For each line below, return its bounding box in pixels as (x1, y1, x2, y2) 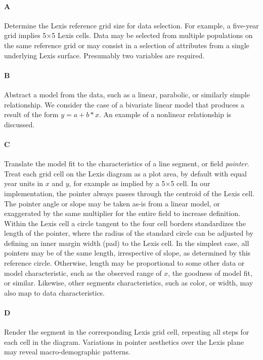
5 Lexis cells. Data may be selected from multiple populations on (52, 30, 253, 41)
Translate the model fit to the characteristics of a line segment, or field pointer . (4, 158, 249, 169)
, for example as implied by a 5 (69, 178, 165, 189)
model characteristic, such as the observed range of (4, 267, 162, 278)
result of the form (4, 109, 59, 120)
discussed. (4, 119, 35, 129)
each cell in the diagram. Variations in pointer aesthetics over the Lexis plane (4, 336, 244, 347)
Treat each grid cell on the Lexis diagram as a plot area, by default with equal (4, 168, 247, 178)
